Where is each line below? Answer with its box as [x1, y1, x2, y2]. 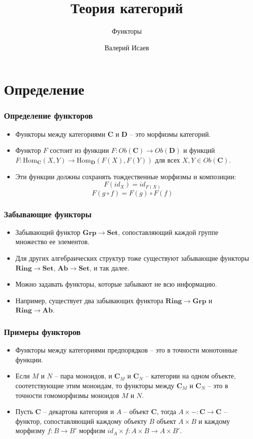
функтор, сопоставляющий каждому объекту [15, 416, 147, 426]
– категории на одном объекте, [145, 371, 236, 381]
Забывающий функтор [15, 227, 80, 237]
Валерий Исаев [104, 42, 149, 52]
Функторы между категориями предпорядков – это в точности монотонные [15, 345, 237, 355]
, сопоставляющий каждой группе [118, 227, 218, 237]
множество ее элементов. [15, 236, 90, 247]
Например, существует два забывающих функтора [15, 295, 163, 305]
